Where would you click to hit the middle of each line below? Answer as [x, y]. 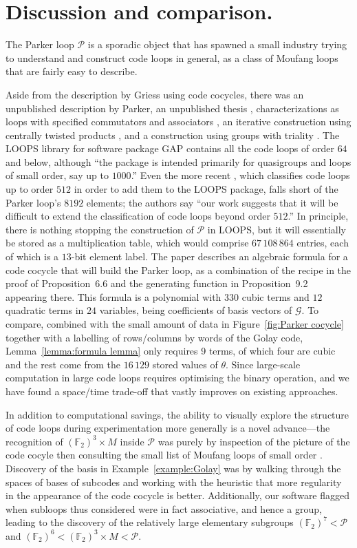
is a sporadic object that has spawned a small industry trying [217, 44]
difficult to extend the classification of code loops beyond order [138, 216]
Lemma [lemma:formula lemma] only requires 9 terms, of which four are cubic [171, 351]
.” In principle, [318, 216]
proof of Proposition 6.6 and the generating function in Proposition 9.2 [157, 283]
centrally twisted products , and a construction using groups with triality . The [173, 135]
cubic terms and [275, 296]
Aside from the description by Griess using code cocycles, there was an [155, 94]
